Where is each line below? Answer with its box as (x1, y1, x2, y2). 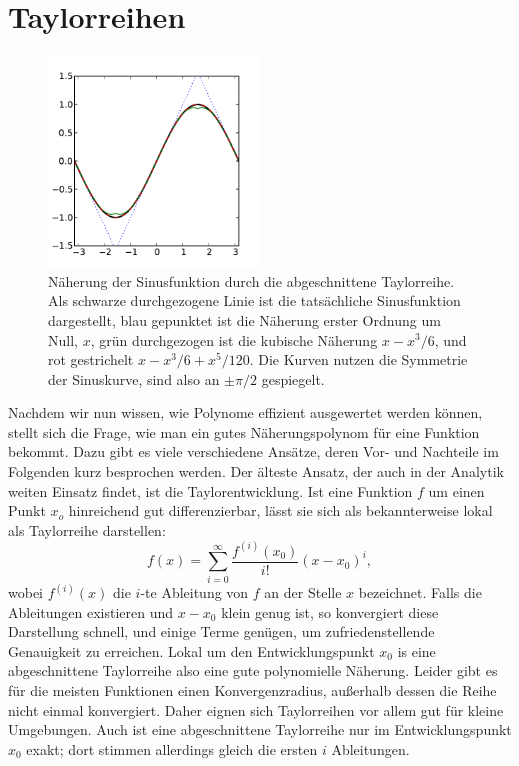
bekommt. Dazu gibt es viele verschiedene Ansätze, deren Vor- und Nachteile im (8, 441, 499, 462)
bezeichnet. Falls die (358, 582, 482, 603)
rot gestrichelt (48, 349, 134, 370)
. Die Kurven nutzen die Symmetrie (249, 349, 468, 370)
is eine (397, 640, 436, 661)
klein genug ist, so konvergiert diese (221, 601, 439, 622)
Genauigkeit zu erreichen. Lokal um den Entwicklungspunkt (8, 640, 375, 661)
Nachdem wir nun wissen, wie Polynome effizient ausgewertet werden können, (8, 402, 483, 423)
